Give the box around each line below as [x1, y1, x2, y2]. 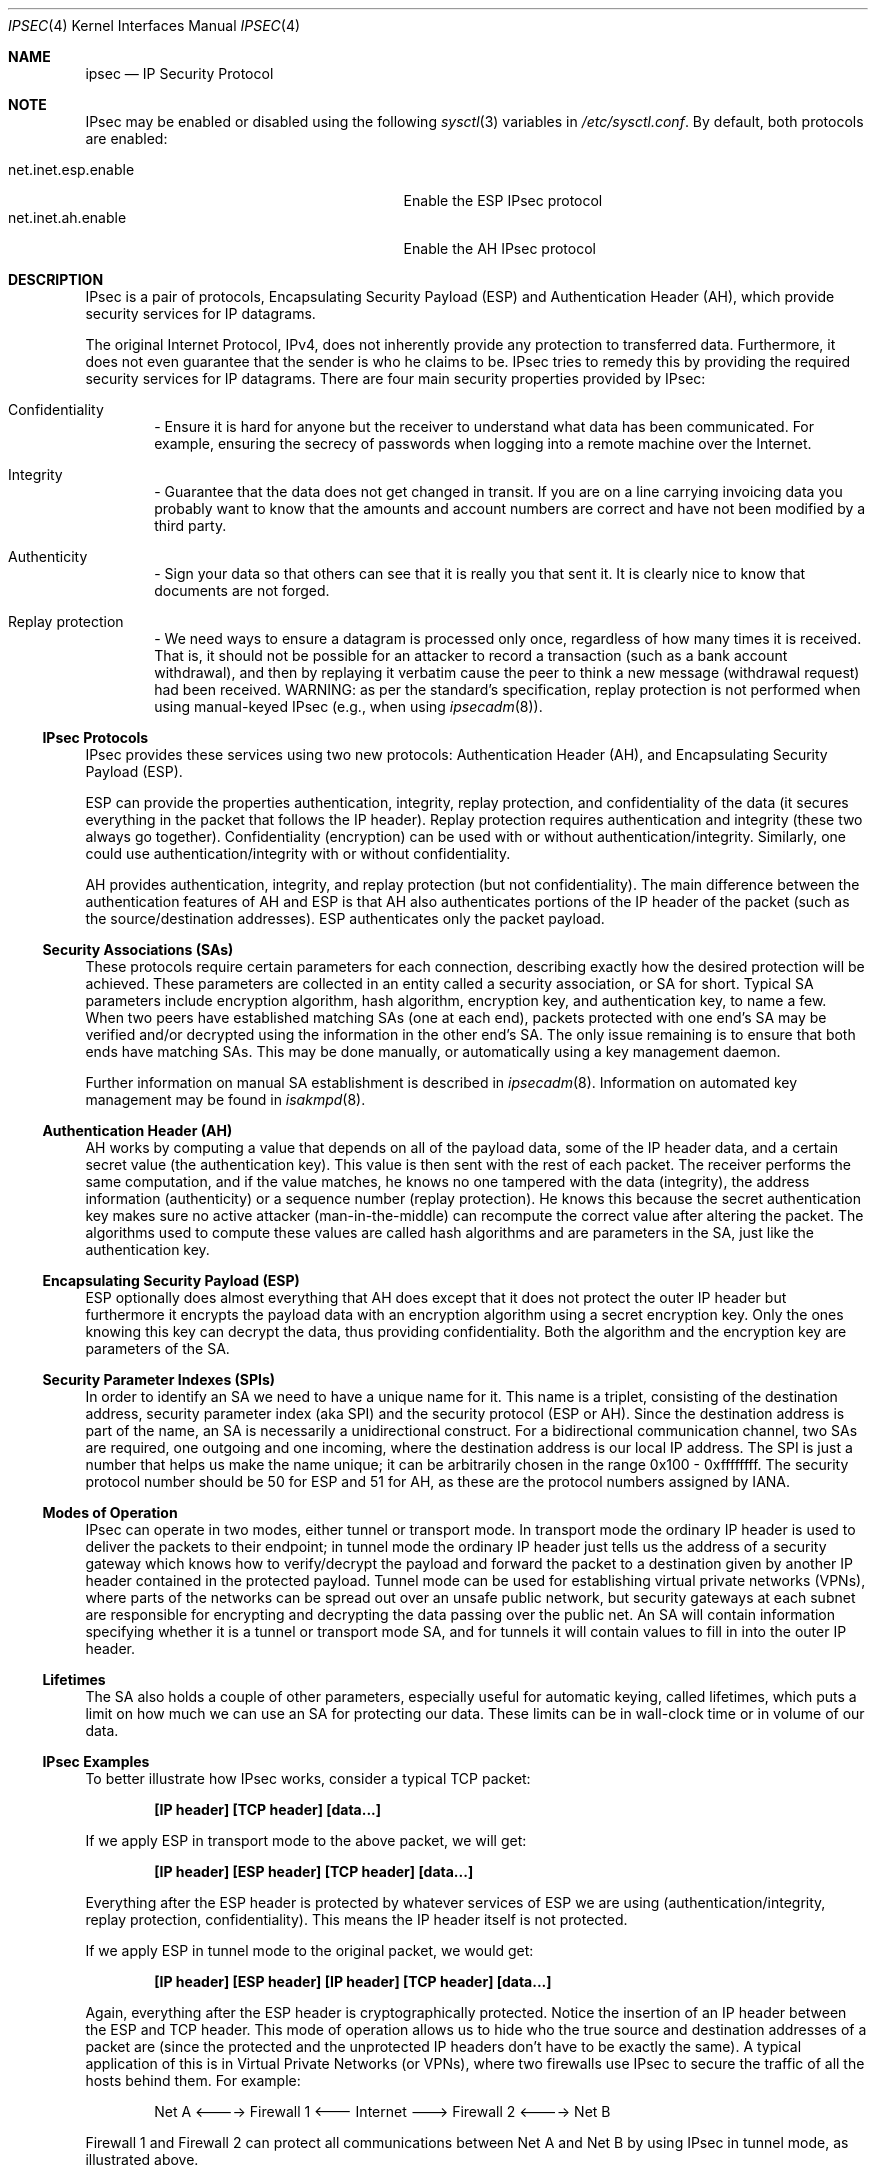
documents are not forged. [154, 582, 330, 599]
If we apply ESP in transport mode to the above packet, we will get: [85, 1832, 527, 1849]
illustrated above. [85, 2151, 199, 2168]
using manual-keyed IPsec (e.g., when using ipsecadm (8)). [154, 698, 543, 715]
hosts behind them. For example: [85, 2072, 301, 2089]
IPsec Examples [42, 1753, 150, 1770]
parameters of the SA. [85, 1340, 230, 1357]
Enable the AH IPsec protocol [403, 240, 596, 257]
